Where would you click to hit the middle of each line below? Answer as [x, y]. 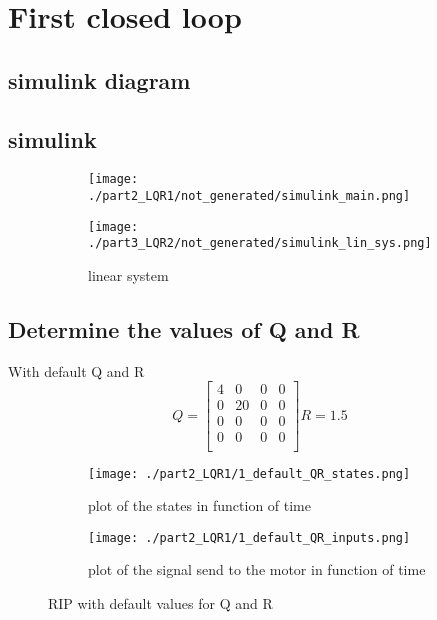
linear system [128, 274]
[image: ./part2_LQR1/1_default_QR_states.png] [249, 473]
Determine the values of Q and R [184, 328]
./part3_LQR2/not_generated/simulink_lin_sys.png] [260, 243]
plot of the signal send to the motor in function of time [257, 569]
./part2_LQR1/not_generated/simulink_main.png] [249, 196]
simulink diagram [99, 79]
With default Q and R [76, 370]
